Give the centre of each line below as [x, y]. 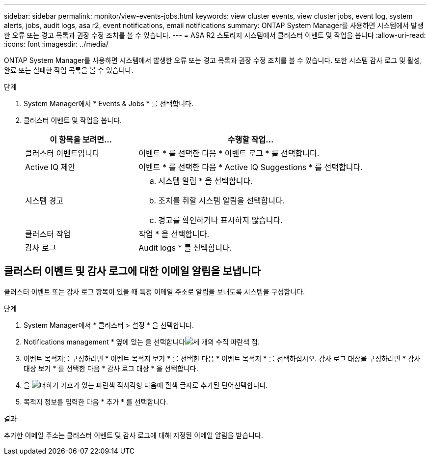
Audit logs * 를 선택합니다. [185, 248]
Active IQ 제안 [50, 167]
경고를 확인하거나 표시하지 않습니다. [220, 220]
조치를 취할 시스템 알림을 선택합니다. [222, 201]
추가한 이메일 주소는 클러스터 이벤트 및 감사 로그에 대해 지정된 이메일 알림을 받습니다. [134, 435]
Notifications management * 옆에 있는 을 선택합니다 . [142, 342]
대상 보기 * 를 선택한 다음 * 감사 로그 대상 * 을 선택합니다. [111, 368]
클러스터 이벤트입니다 [62, 153]
